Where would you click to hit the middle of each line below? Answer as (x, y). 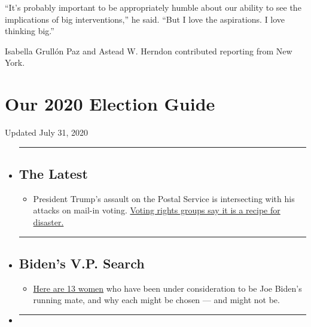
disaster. (48, 222)
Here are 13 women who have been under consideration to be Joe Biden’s (167, 288)
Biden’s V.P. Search (82, 263)
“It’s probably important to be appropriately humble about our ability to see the (153, 7)
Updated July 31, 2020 (47, 132)
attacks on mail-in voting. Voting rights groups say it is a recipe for (157, 210)
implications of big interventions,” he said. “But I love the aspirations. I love (145, 19)
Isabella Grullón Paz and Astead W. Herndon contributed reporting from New (149, 51)
